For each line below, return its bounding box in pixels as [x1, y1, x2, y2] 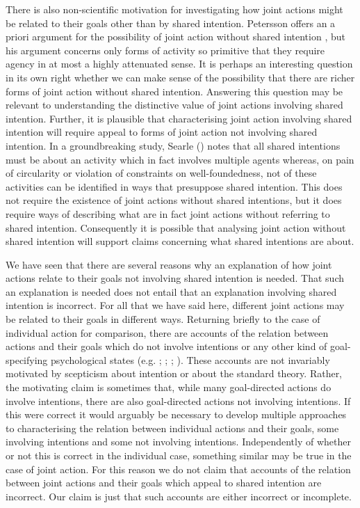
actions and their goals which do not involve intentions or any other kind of [6, 339, 327, 354]
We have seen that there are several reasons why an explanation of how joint [6, 257, 332, 271]
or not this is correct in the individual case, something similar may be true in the [6, 448, 352, 462]
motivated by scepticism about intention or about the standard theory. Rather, [6, 366, 343, 381]
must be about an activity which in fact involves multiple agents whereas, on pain [6, 152, 354, 166]
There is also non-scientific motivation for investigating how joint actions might [6, 2, 343, 16]
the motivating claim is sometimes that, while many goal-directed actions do [6, 380, 332, 395]
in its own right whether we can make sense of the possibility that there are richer [6, 70, 355, 84]
